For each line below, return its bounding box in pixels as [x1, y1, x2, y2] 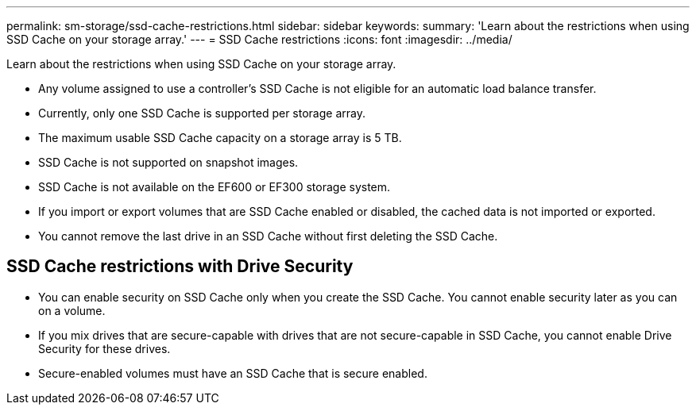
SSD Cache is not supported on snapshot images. [38, 156, 299, 169]
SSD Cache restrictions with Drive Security [6, 256, 354, 277]
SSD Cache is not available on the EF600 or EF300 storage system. [38, 180, 391, 194]
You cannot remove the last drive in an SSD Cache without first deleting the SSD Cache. [38, 229, 498, 243]
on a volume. [38, 303, 106, 317]
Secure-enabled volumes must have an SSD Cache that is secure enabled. [38, 366, 427, 380]
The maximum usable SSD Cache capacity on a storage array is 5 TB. [38, 131, 402, 144]
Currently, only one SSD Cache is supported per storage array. [38, 106, 365, 120]
